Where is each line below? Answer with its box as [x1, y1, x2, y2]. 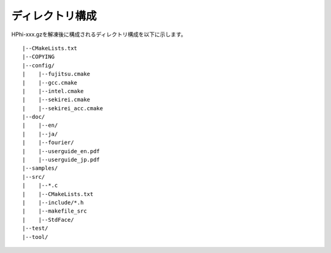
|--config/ [22, 62, 55, 69]
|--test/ [22, 225, 48, 232]
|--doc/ [22, 113, 45, 121]
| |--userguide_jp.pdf [22, 156, 101, 164]
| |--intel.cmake [22, 88, 84, 94]
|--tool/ [22, 233, 48, 240]
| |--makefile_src [22, 208, 87, 214]
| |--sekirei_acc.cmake [22, 105, 104, 111]
